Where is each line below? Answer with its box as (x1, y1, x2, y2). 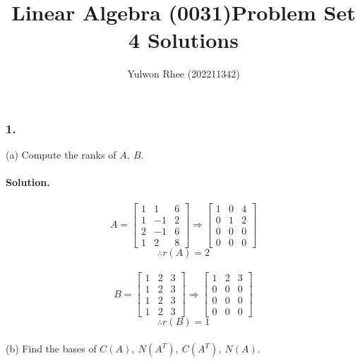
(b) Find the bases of (6, 341, 97, 356)
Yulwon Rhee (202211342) (127, 66, 240, 81)
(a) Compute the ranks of (6, 147, 116, 162)
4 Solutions (128, 25, 239, 54)
